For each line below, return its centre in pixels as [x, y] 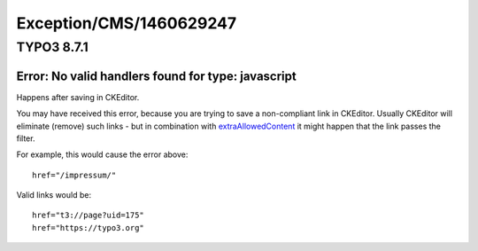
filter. [26, 138]
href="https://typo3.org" [89, 227]
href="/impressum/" [74, 175]
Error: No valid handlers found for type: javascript [156, 76]
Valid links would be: [54, 195]
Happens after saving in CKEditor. [78, 97]
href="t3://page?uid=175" [89, 216]
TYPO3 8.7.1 [52, 47]
